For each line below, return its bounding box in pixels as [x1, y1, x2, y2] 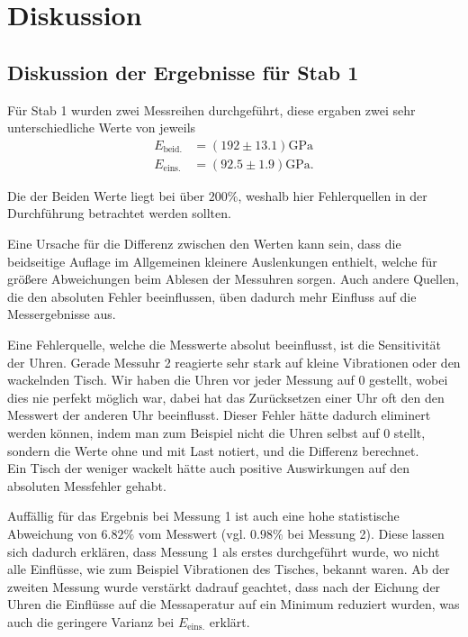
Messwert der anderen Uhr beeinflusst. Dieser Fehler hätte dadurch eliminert [7, 405, 431, 424]
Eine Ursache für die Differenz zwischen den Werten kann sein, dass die [7, 234, 401, 253]
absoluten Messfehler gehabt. [7, 476, 166, 495]
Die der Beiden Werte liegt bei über [7, 186, 205, 205]
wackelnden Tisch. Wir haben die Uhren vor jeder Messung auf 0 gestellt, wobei [7, 370, 448, 389]
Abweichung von [7, 523, 97, 542]
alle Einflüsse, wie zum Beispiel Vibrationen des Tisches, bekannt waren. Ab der [7, 560, 450, 578]
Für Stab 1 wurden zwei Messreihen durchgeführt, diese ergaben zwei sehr [7, 100, 416, 119]
